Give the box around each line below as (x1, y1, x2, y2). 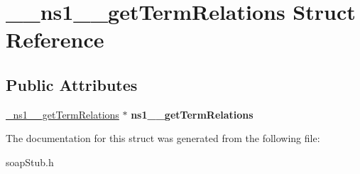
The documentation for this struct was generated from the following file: (6, 131, 320, 146)
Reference (6, 25, 104, 54)
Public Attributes (6, 73, 138, 95)
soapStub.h (6, 154, 54, 169)
